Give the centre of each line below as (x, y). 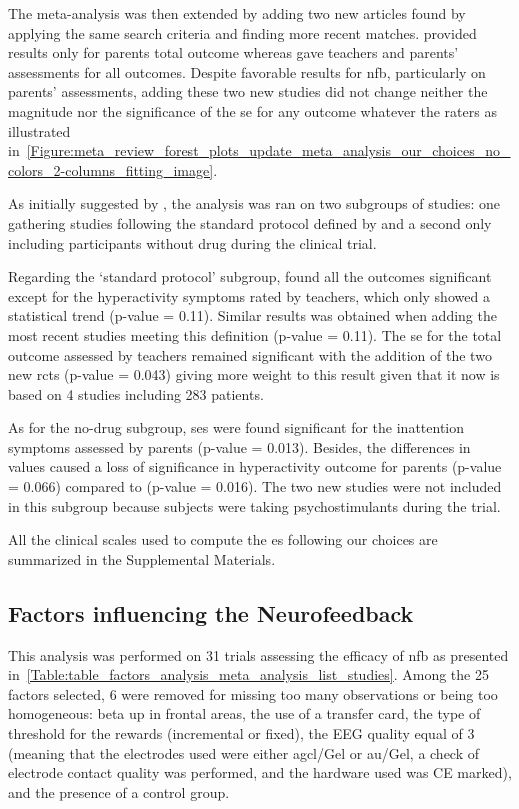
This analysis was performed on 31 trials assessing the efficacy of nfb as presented (258, 654)
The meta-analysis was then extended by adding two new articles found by (237, 13)
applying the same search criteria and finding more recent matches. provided (242, 32)
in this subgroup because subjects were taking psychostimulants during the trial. (254, 505)
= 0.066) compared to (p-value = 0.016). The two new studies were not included (255, 486)
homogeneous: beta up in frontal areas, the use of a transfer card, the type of (244, 713)
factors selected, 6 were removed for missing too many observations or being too (253, 693)
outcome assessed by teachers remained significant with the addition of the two (250, 354)
